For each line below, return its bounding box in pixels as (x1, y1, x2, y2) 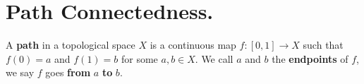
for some (121, 51, 158, 66)
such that (303, 37, 344, 52)
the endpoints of (272, 51, 348, 66)
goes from (45, 65, 91, 80)
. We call (195, 51, 233, 66)
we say (6, 65, 35, 80)
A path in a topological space (6, 37, 135, 52)
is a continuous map (150, 37, 236, 52)
